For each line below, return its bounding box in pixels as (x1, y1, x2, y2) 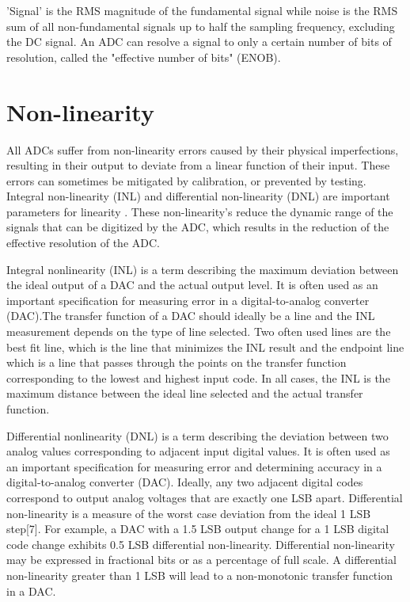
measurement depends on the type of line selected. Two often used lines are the (6, 323, 391, 340)
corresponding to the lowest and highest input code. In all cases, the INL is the (6, 369, 390, 386)
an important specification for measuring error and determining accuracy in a (6, 458, 382, 474)
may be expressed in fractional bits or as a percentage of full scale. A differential (6, 551, 397, 568)
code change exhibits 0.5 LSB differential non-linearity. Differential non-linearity (6, 535, 395, 552)
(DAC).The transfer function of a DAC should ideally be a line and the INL (6, 307, 375, 324)
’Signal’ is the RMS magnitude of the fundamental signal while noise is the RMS (6, 2, 398, 18)
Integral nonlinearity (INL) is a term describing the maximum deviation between (6, 261, 399, 277)
